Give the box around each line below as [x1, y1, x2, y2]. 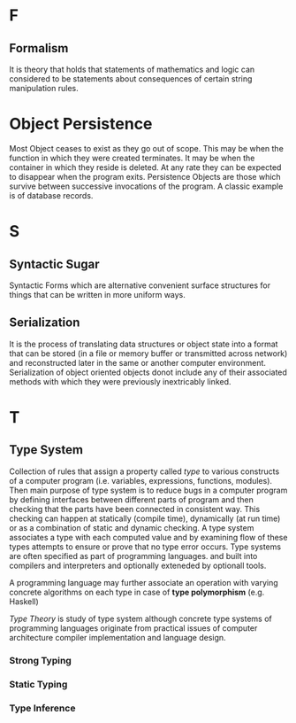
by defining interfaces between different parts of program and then [9, 494, 254, 505]
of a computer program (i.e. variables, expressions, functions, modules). [9, 475, 272, 486]
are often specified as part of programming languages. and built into [9, 550, 258, 561]
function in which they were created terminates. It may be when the [9, 152, 255, 163]
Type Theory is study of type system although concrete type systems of [9, 613, 272, 624]
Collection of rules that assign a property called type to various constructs [9, 466, 280, 477]
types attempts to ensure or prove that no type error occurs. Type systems [9, 541, 281, 552]
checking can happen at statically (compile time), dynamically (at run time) [9, 513, 281, 524]
